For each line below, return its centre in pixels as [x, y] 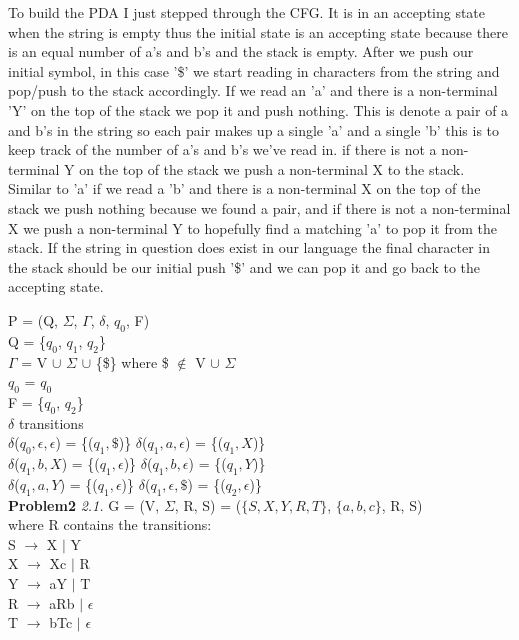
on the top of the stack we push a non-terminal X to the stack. [272, 168]
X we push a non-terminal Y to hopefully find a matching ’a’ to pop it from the [253, 227]
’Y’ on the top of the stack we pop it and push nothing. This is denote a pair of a [258, 109]
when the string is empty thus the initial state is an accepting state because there [258, 31]
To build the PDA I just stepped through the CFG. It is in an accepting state [247, 12]
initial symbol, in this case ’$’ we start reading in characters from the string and [254, 70]
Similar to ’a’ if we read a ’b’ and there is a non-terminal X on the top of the [244, 188]
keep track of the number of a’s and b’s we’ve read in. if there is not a [222, 149]
